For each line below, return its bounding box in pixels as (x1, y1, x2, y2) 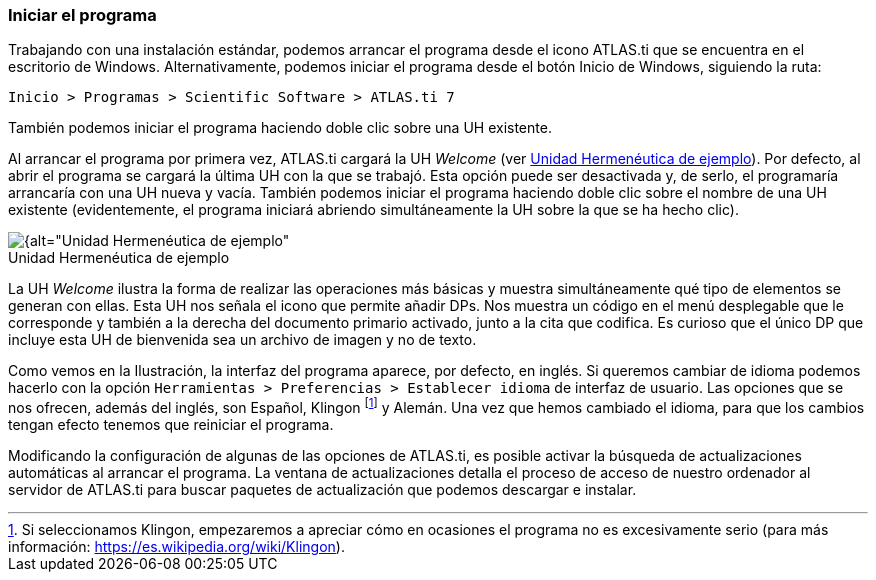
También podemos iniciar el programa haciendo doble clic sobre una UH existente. (8, 119, 552, 137)
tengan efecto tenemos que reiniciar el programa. (8, 416, 334, 434)
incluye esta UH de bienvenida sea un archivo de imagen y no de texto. (8, 331, 477, 349)
